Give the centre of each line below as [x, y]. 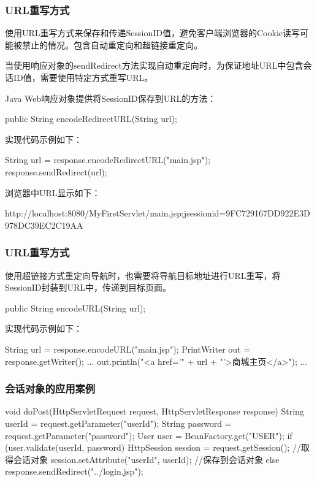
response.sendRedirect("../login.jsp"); [74, 471]
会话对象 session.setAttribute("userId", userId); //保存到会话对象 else [146, 459]
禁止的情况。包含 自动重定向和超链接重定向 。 [112, 44]
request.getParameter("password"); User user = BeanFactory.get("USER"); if [149, 435]
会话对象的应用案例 [50, 388]
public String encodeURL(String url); [75, 308]
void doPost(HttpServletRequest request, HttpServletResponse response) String [155, 411]
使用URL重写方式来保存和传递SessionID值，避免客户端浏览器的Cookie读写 [153, 33]
